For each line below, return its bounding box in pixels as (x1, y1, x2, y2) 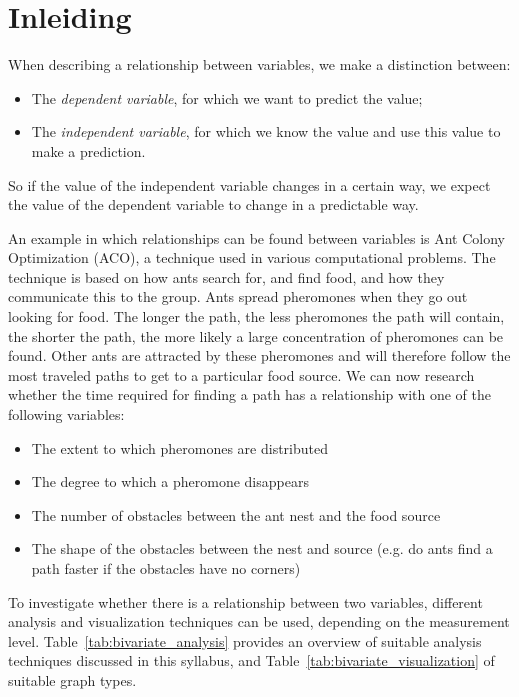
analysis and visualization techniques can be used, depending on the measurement (8, 611, 510, 632)
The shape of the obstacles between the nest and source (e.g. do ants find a (31, 538, 493, 559)
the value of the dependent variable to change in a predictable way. (8, 194, 419, 215)
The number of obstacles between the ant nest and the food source (31, 504, 441, 525)
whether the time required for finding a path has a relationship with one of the (8, 384, 491, 405)
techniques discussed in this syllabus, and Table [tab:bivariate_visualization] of (8, 650, 495, 671)
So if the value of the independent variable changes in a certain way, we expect (8, 174, 491, 195)
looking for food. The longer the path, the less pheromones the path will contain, (8, 306, 505, 327)
